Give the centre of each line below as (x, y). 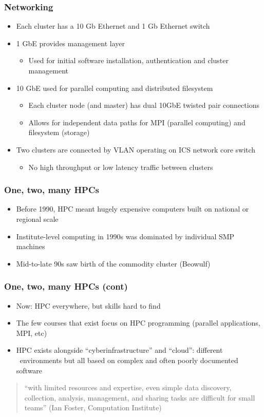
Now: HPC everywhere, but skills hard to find (88, 305)
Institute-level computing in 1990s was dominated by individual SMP (125, 236)
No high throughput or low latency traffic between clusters (121, 167)
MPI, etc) (32, 333)
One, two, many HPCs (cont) (66, 286)
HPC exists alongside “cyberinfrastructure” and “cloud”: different (119, 350)
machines (31, 246)
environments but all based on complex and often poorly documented (129, 360)
